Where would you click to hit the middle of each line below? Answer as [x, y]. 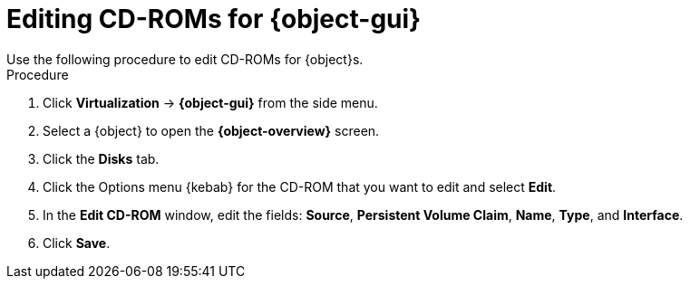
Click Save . [77, 243]
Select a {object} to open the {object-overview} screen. [211, 130]
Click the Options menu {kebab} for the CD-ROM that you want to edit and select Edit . [300, 186]
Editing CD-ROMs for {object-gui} [214, 19]
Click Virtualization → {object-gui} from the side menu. [210, 102]
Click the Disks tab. [101, 158]
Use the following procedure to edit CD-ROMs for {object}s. [185, 59]
